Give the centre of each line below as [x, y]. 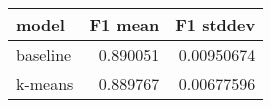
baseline [44, 54]
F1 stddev [215, 24]
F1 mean [124, 24]
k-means [45, 83]
